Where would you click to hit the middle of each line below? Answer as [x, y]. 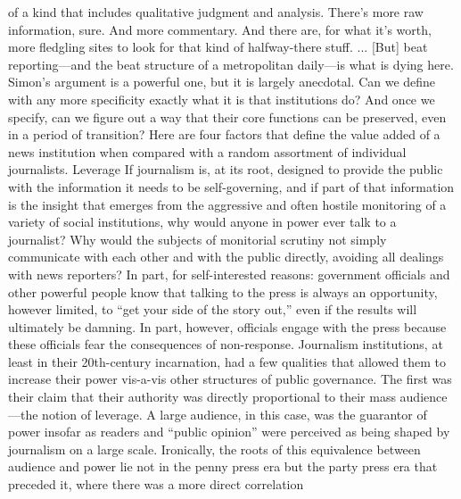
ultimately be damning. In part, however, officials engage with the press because [227, 326]
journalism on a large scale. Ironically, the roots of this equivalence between [214, 449]
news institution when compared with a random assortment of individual [207, 151]
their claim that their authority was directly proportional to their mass [202, 397]
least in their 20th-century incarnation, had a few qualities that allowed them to [227, 361]
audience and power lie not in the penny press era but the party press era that [223, 466]
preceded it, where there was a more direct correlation [156, 484]
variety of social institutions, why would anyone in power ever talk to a [202, 222]
